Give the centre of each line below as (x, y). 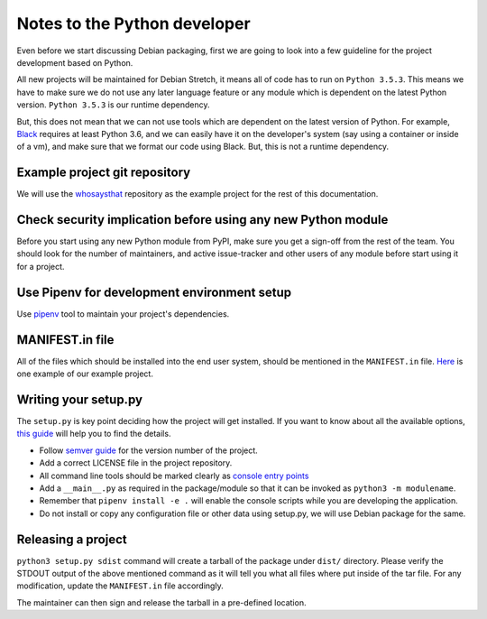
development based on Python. (75, 62)
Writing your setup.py (80, 399)
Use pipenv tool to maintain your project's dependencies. (123, 314)
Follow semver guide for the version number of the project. (149, 450)
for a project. (41, 266)
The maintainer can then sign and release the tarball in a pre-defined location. (161, 602)
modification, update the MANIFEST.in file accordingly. (120, 586)
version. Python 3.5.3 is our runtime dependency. (114, 105)
